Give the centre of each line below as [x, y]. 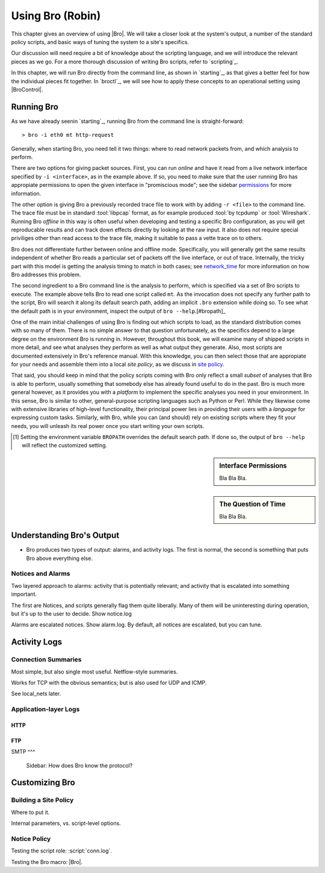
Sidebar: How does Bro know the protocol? [79, 765]
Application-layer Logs [45, 710]
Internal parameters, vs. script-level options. [66, 824]
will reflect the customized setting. [65, 446]
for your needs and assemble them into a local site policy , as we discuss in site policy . [118, 364]
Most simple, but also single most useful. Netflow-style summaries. [94, 672]
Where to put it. [30, 812]
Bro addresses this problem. [46, 275]
